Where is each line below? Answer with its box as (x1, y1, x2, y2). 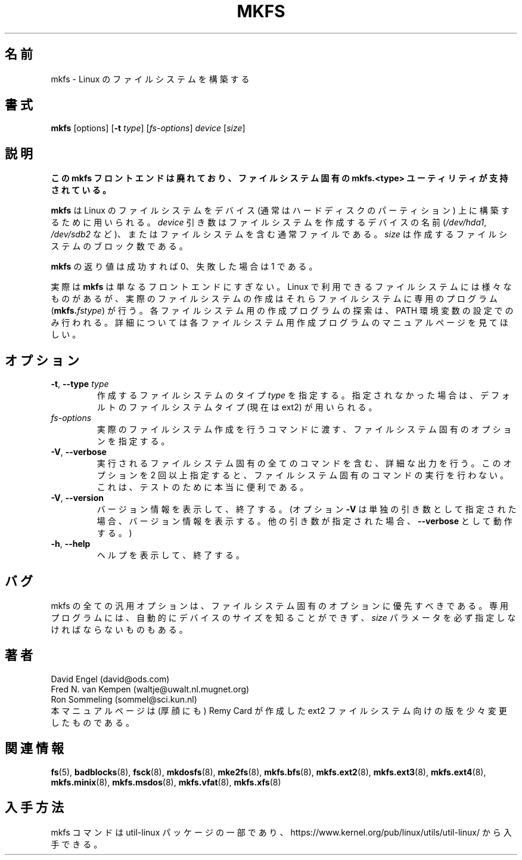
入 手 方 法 (5, 800, 64, 815)
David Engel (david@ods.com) (51, 673, 170, 684)
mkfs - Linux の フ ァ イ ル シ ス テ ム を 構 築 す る (51, 73, 250, 84)
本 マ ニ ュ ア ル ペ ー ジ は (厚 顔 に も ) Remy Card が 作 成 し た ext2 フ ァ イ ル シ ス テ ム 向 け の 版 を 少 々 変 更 (51, 705, 507, 716)
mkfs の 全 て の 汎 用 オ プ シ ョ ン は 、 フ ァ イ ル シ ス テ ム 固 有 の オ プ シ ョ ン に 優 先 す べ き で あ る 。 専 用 (51, 600, 509, 611)
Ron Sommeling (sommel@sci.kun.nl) (51, 694, 197, 704)
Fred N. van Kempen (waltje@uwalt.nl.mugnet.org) (51, 683, 250, 694)
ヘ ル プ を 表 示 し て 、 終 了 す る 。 (97, 550, 244, 561)
